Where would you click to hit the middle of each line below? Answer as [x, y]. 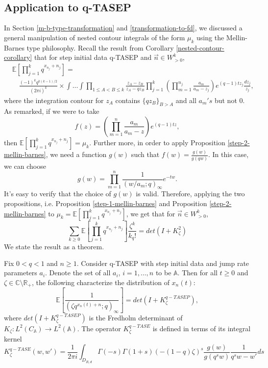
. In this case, [229, 154]
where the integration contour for [54, 100]
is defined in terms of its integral [202, 328]
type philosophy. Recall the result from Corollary [100, 47]
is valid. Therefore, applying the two [190, 194]
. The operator [99, 328]
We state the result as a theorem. [54, 247]
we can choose [25, 166]
